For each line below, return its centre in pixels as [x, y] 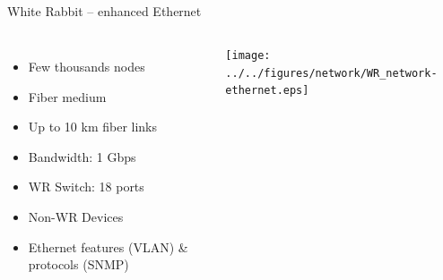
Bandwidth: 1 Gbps [82, 156]
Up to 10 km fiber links [93, 127]
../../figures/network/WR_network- [331, 73]
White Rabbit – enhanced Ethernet [104, 11]
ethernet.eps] [267, 91]
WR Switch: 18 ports [86, 187]
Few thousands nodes [87, 66]
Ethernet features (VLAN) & [108, 246]
